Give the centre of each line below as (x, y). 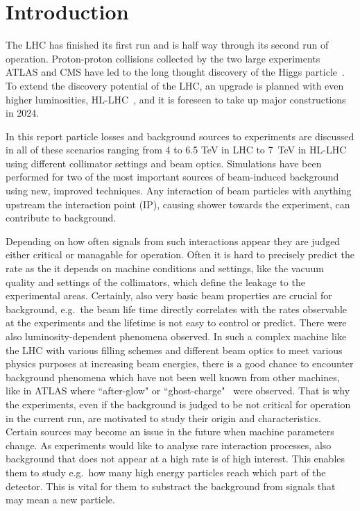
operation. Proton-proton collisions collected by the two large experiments (163, 58)
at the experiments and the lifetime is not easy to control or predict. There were (176, 322)
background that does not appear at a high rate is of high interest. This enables (175, 459)
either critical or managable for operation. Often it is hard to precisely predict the (180, 254)
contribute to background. (61, 218)
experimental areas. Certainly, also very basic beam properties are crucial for (169, 295)
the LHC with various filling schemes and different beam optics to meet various (174, 350)
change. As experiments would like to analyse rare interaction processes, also (169, 445)
